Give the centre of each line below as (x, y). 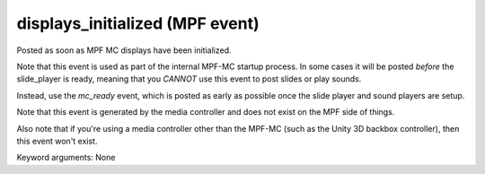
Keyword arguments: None (66, 158)
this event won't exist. (57, 141)
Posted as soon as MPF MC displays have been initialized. (124, 50)
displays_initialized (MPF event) (138, 23)
